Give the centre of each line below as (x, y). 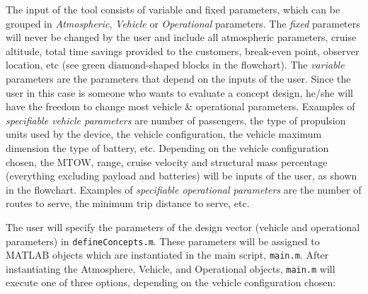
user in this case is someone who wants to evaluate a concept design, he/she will (179, 92)
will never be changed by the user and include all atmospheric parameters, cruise (181, 37)
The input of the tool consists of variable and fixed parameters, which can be (173, 9)
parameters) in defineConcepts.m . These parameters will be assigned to (163, 241)
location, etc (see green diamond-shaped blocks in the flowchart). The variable (175, 65)
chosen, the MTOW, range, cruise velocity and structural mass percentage (167, 161)
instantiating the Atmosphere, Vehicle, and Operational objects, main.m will (171, 268)
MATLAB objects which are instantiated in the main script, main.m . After (167, 255)
